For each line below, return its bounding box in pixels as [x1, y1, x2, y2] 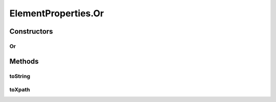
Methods [9, 57, 39, 66]
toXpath [9, 86, 30, 93]
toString [9, 72, 31, 80]
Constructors [9, 27, 53, 36]
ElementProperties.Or [9, 8, 104, 19]
